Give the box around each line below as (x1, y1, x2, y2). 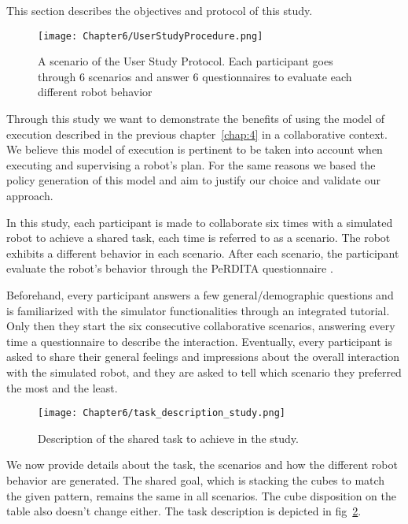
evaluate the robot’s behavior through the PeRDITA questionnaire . (6, 260, 333, 277)
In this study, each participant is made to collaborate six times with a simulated (6, 214, 393, 230)
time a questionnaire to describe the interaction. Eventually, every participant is (6, 333, 392, 349)
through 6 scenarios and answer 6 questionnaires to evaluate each (38, 68, 352, 84)
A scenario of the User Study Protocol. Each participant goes (38, 53, 333, 69)
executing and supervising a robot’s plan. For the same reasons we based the (6, 156, 376, 173)
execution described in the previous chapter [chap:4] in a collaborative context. (6, 125, 388, 142)
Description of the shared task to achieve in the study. (38, 429, 299, 446)
